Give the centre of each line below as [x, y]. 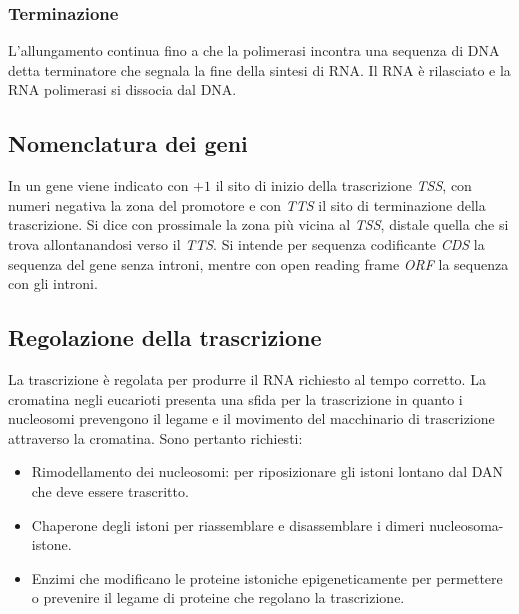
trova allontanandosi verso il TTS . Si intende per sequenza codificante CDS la [246, 243]
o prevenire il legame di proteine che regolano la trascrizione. [218, 597]
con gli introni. [53, 283]
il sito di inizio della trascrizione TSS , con [343, 185]
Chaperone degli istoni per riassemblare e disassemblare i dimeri [228, 524]
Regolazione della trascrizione [165, 337]
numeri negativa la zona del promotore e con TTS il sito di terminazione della [247, 204]
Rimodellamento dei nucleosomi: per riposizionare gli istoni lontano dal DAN [267, 471]
